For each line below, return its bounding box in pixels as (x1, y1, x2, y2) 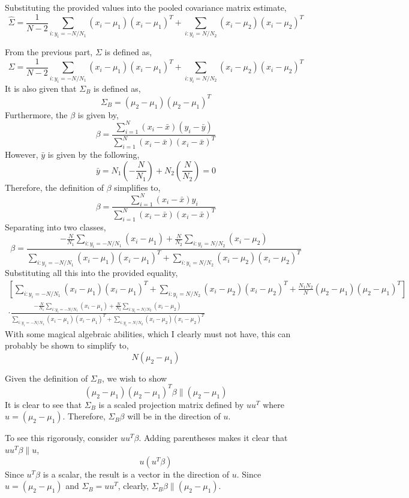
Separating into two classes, (5, 220, 106, 233)
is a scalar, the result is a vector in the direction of (43, 467, 230, 480)
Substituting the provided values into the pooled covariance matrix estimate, (5, 1, 287, 13)
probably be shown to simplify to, (5, 339, 129, 352)
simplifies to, (114, 181, 161, 193)
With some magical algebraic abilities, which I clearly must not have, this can (5, 327, 291, 340)
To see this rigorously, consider (5, 431, 118, 444)
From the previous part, (5, 46, 93, 58)
